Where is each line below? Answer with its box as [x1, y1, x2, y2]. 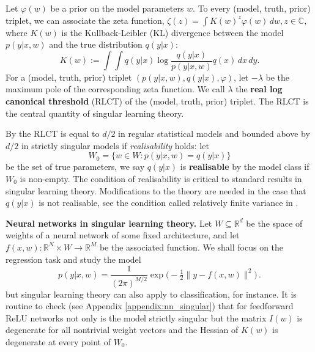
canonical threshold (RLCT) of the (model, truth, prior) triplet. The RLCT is [6, 95, 309, 108]
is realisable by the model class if [180, 160, 309, 173]
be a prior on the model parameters [50, 2, 184, 14]
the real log [235, 82, 283, 95]
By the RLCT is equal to [6, 127, 100, 140]
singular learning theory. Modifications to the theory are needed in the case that [6, 184, 306, 197]
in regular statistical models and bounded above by [118, 127, 310, 140]
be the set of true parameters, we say [6, 160, 145, 173]
